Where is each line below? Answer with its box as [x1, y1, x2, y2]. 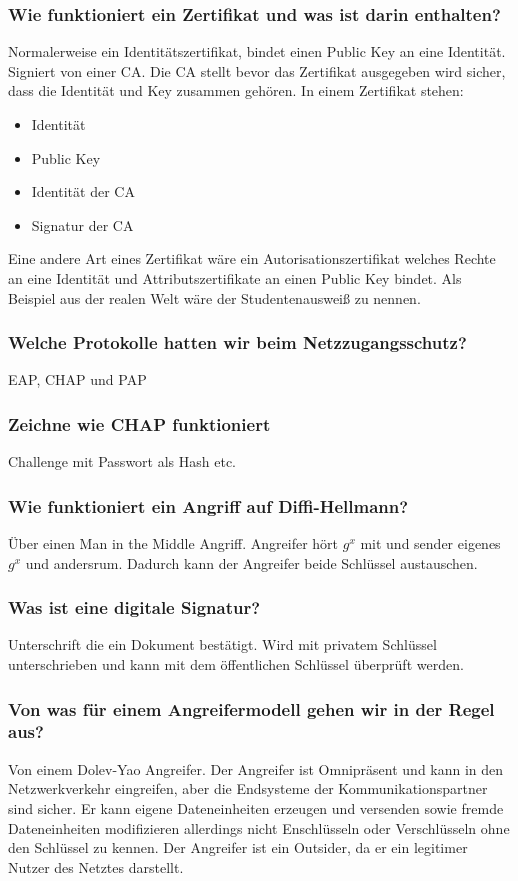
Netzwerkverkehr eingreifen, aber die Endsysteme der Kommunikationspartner [8, 778, 488, 799]
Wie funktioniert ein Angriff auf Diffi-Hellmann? [8, 493, 409, 518]
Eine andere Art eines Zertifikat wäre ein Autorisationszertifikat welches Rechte [8, 248, 496, 269]
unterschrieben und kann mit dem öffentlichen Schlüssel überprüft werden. [8, 654, 464, 674]
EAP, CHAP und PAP [8, 369, 147, 390]
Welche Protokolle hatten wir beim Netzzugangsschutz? [8, 330, 467, 355]
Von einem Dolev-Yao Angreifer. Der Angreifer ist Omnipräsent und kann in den [8, 758, 504, 779]
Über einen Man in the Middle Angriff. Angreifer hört [8, 533, 339, 553]
